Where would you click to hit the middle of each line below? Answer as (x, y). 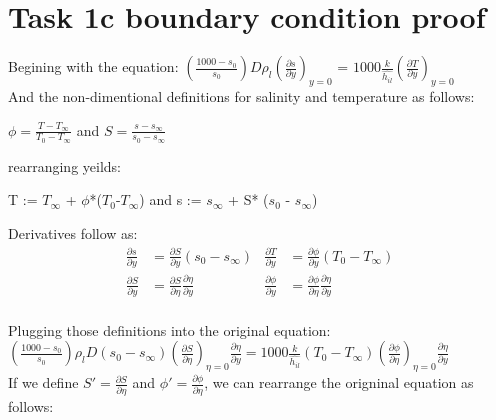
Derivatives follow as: (73, 232)
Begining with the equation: (93, 66)
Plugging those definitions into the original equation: (169, 329)
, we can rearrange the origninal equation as (339, 382)
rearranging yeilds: (64, 165)
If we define (43, 382)
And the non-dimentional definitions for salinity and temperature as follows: (241, 95)
